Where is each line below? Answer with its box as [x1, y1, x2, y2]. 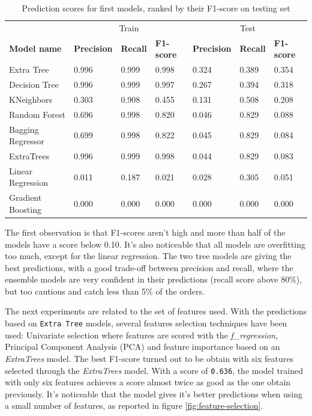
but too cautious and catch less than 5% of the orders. [5, 284, 205, 297]
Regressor [9, 135, 44, 147]
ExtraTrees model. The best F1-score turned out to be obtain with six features [5, 352, 293, 364]
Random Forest [9, 108, 65, 120]
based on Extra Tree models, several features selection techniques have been [5, 317, 287, 329]
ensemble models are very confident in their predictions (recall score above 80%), [5, 273, 302, 286]
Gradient [9, 191, 42, 204]
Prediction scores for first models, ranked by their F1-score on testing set [22, 2, 290, 14]
